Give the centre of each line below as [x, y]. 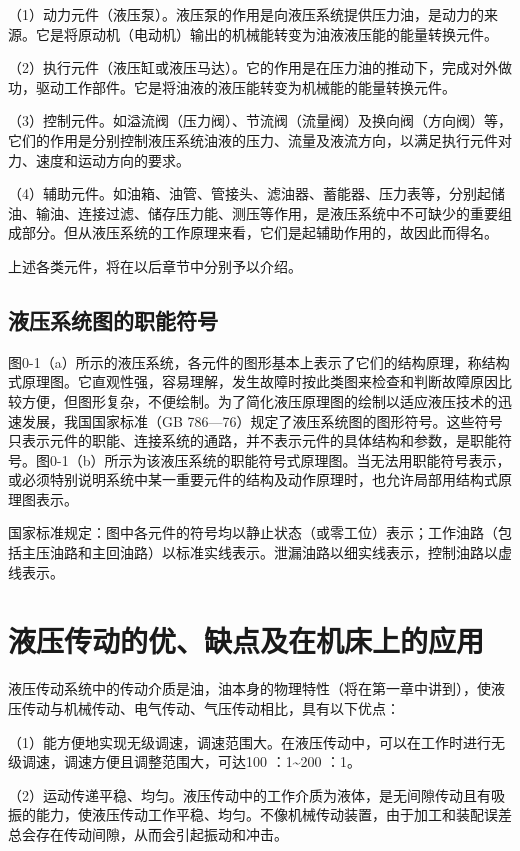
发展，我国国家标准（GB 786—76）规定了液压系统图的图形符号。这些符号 [262, 420]
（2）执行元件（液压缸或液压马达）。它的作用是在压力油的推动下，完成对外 [253, 67]
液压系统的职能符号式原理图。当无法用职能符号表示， [335, 459]
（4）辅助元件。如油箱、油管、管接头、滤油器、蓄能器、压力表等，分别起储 [256, 193]
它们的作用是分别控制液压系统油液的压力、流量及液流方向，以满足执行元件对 [260, 139]
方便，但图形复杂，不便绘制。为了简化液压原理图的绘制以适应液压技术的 [259, 400]
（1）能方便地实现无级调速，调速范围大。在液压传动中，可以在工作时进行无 [256, 741]
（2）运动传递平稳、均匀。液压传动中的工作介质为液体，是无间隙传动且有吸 [256, 794]
